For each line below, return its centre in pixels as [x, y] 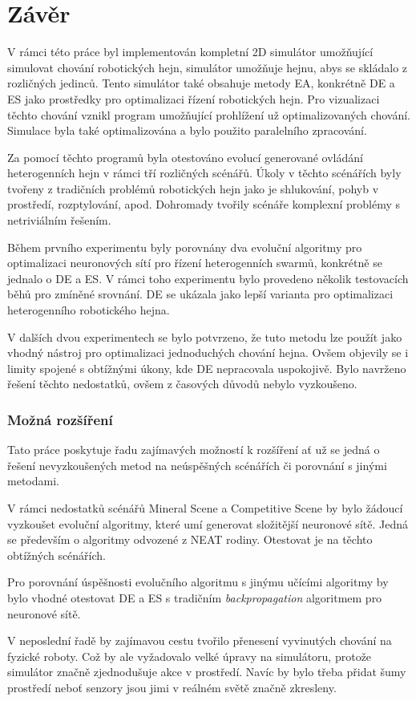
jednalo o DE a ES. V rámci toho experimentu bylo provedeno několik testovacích [208, 278]
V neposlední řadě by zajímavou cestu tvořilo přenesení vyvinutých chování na [200, 640]
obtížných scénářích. [57, 555]
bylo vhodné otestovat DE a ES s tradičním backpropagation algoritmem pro [195, 597]
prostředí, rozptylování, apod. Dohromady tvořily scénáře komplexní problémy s [204, 204]
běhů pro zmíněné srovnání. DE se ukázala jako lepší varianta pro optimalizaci [200, 294]
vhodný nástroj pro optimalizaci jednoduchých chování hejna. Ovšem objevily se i [208, 353]
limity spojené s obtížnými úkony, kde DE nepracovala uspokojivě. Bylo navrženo [207, 368]
